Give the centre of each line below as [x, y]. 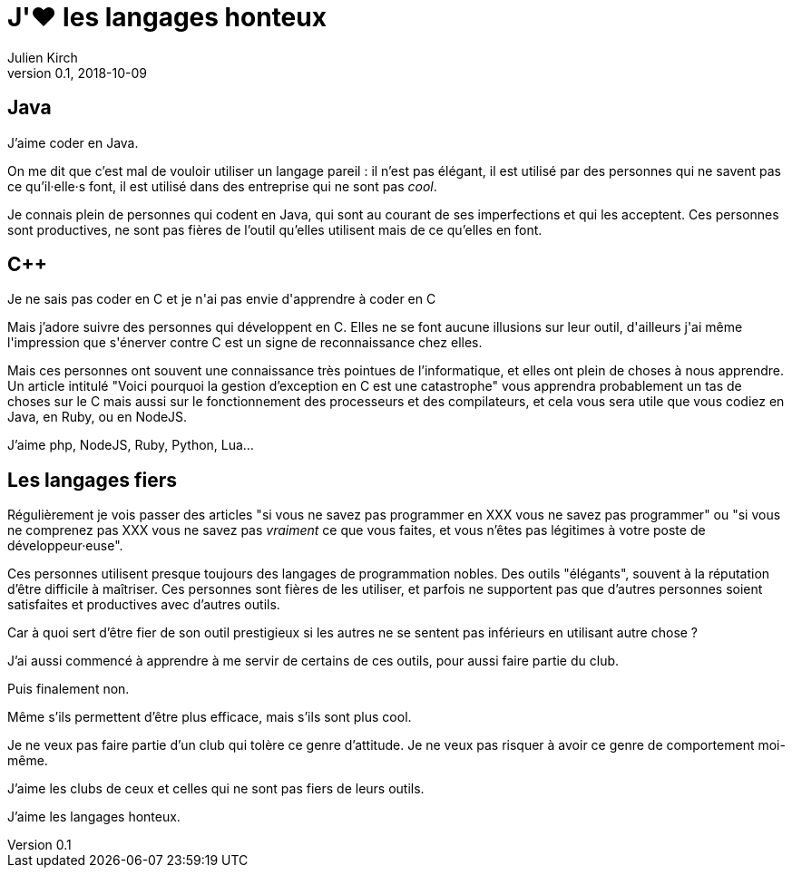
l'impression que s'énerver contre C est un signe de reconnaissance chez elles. [245, 343]
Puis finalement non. [68, 689]
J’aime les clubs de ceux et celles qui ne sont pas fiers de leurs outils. [216, 789]
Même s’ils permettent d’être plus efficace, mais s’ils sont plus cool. [210, 717]
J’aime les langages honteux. [94, 817]
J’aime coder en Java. [73, 142]
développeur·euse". [65, 546]
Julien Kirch [43, 57]
